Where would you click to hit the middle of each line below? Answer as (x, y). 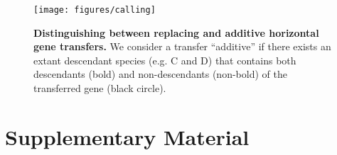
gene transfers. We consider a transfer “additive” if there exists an (182, 46)
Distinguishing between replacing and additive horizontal (176, 32)
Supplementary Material (127, 136)
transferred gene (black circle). (100, 88)
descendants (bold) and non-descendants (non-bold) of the (160, 74)
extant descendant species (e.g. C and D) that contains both (165, 60)
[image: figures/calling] (95, 10)
